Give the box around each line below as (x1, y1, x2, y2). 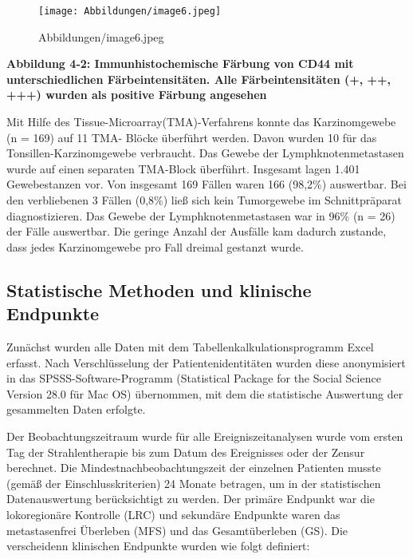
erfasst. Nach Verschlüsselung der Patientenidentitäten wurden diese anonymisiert (6, 354, 406, 371)
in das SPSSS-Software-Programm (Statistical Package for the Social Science (6, 370, 381, 387)
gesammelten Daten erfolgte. (6, 401, 146, 418)
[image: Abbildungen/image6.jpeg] (38, 6, 222, 17)
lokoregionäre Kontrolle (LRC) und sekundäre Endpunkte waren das (6, 505, 340, 522)
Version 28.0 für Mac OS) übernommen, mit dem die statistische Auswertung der (6, 385, 403, 402)
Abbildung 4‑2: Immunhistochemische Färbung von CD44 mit (6, 55, 354, 72)
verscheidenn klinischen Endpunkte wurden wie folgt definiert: (6, 537, 310, 554)
